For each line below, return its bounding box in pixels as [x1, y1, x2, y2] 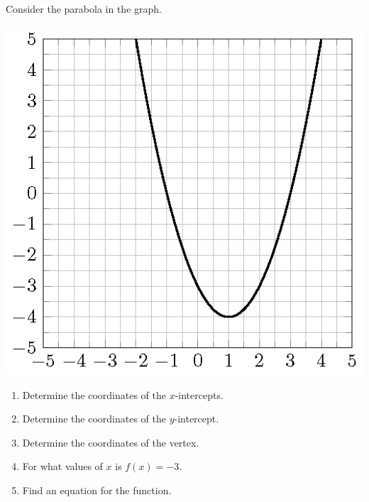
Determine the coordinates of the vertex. [22, 435, 199, 449]
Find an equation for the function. [22, 482, 172, 497]
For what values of [22, 459, 103, 474]
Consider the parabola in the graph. [6, 1, 162, 16]
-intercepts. [175, 387, 224, 402]
